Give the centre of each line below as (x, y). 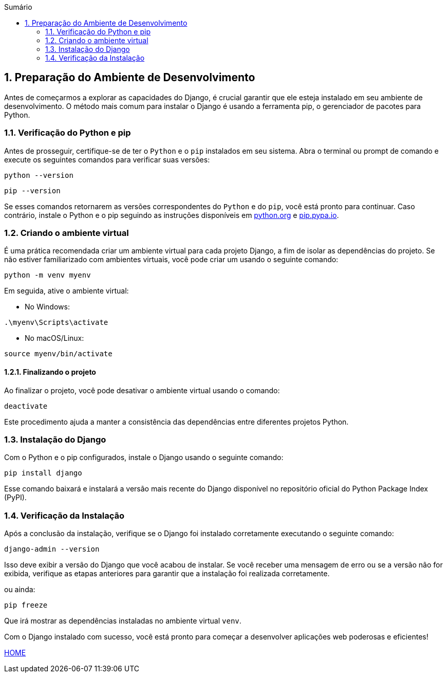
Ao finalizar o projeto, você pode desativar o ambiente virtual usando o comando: (142, 390)
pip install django (43, 473)
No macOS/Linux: (54, 338)
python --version (39, 175)
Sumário (18, 7)
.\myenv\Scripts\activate (56, 323)
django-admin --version (52, 549)
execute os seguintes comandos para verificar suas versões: (107, 159)
